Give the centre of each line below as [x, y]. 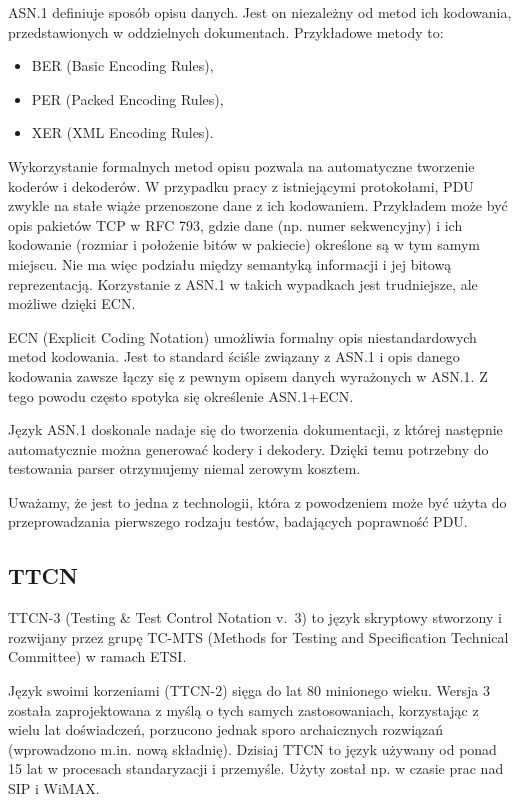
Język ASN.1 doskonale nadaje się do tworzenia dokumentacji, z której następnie [255, 429]
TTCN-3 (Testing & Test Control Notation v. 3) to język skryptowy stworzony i [255, 617]
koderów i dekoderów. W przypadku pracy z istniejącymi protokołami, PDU [241, 185]
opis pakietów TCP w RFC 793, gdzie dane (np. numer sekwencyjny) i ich [235, 224]
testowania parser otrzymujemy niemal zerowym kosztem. [184, 468]
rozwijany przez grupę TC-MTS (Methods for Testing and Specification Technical [258, 636]
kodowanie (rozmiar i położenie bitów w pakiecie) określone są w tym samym [244, 244]
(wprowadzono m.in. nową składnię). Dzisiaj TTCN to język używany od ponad [252, 748]
